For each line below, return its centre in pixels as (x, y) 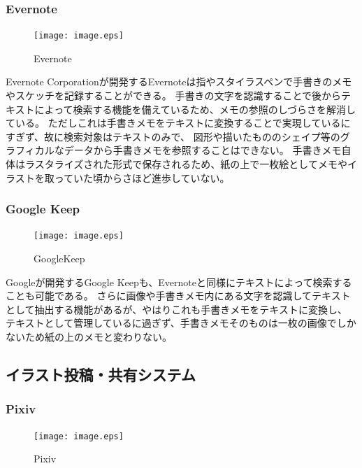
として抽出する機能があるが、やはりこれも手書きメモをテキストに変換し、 (176, 309)
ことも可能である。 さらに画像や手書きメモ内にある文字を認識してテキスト (178, 296)
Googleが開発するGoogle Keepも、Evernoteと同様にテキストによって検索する (179, 282)
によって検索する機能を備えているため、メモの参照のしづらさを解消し (195, 109)
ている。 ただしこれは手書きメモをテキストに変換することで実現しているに (178, 123)
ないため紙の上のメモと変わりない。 (89, 337)
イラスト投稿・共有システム (101, 375)
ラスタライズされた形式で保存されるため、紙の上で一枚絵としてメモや (186, 164)
